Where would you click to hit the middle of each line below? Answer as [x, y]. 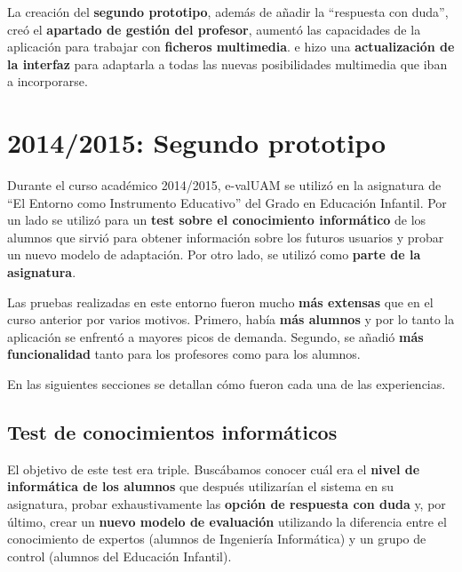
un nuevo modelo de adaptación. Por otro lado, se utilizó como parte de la [214, 254]
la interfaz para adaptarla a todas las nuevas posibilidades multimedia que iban [227, 64]
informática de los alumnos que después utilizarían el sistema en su [201, 486]
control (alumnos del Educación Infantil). [119, 556]
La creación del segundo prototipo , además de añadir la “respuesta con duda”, [228, 12]
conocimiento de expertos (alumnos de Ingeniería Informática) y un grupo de [217, 539]
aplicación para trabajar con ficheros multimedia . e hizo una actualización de [231, 47]
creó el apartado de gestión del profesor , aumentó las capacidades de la [214, 29]
